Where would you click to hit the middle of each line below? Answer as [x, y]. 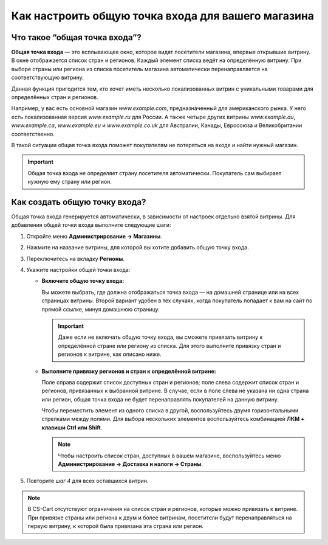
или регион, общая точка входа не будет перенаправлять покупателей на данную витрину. [160, 399]
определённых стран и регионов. [55, 97]
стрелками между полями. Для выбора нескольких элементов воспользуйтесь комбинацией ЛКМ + [173, 419]
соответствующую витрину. [48, 78]
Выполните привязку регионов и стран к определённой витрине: [129, 371]
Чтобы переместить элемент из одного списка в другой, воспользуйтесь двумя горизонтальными [170, 411]
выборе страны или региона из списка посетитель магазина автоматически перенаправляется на [139, 69]
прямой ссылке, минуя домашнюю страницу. [101, 309]
